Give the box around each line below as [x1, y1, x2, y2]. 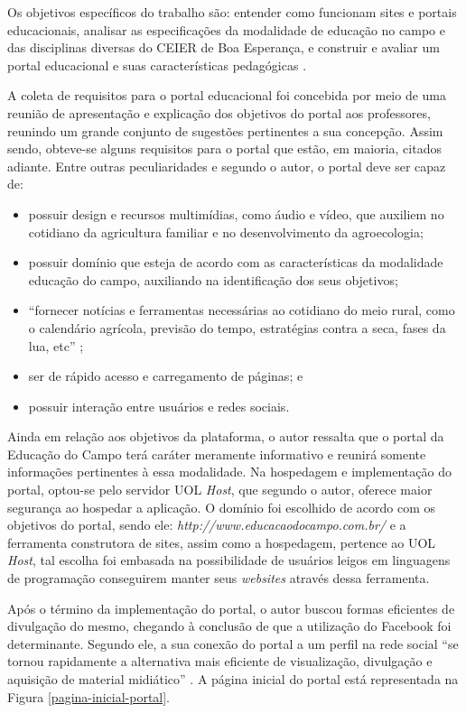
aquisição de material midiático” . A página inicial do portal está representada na [7, 670, 459, 688]
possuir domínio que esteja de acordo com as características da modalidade [28, 253, 443, 272]
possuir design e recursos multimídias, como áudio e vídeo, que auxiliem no [28, 204, 444, 223]
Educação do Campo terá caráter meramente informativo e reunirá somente [7, 444, 426, 463]
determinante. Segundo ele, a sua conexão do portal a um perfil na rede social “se [7, 634, 459, 653]
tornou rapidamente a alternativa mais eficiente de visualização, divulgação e [7, 652, 433, 671]
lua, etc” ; [28, 336, 84, 355]
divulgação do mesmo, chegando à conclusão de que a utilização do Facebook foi [7, 616, 452, 635]
